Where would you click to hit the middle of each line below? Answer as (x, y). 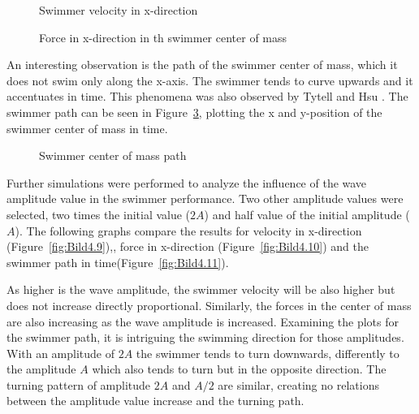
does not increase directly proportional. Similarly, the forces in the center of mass (209, 305)
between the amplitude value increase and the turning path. (156, 401)
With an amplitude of (61, 353)
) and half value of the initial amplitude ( (307, 214)
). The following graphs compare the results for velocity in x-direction (188, 230)
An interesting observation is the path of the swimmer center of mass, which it (202, 65)
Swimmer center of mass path (113, 155)
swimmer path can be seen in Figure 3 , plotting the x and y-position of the (194, 112)
